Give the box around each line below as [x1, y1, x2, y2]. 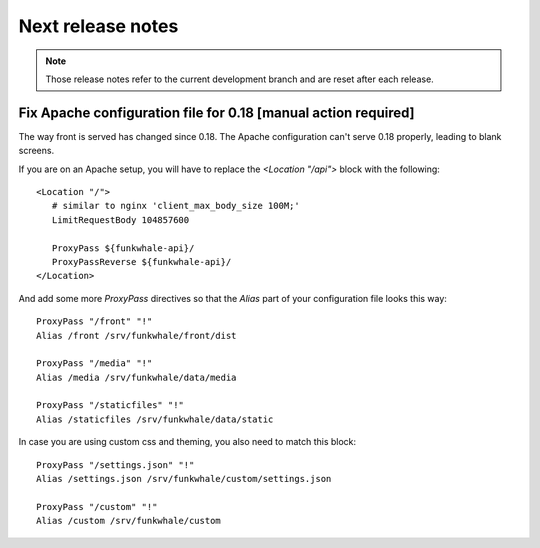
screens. [18, 145, 55, 157]
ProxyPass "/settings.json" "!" [36, 459, 195, 470]
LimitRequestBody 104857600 [51, 214, 190, 225]
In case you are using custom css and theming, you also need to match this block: [18, 436, 357, 448]
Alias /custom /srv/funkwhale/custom [36, 515, 222, 527]
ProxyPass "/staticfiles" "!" [36, 400, 185, 411]
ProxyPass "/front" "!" [36, 316, 153, 327]
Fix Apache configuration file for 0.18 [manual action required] [18, 104, 415, 121]
